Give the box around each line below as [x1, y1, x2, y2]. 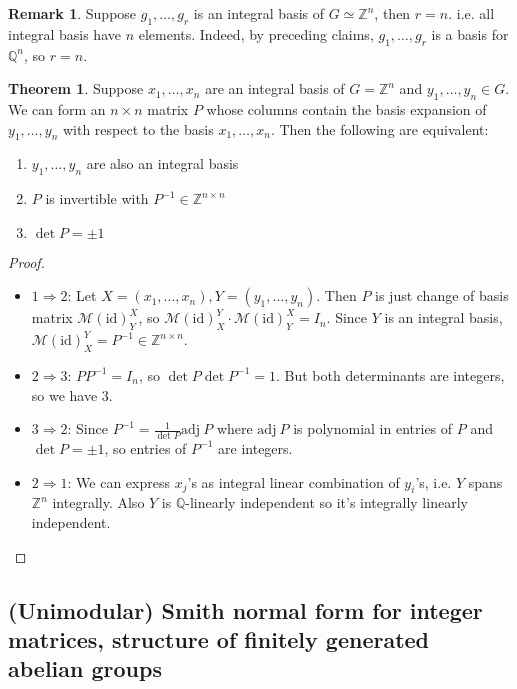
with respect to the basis [62, 118, 214, 139]
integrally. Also [52, 492, 145, 513]
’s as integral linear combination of [187, 471, 400, 492]
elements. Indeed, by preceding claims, [138, 23, 374, 44]
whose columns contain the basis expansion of [206, 98, 487, 119]
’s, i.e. [415, 471, 452, 492]
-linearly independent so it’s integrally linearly [185, 492, 468, 513]
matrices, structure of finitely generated [8, 623, 430, 654]
